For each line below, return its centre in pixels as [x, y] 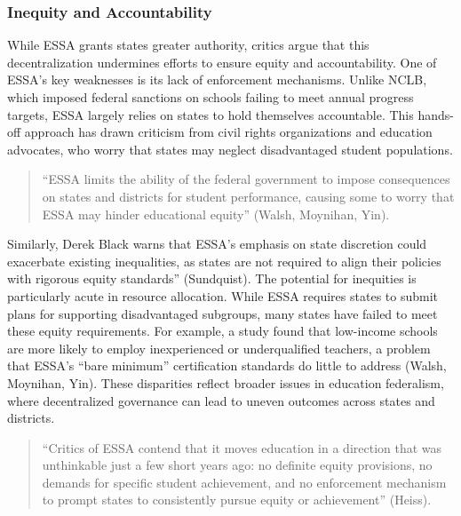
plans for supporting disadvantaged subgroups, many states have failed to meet [223, 313]
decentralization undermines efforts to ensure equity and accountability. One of [222, 62]
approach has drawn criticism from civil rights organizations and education [228, 132]
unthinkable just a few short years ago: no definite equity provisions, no [237, 465]
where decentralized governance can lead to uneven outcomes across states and [221, 400]
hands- [436, 114]
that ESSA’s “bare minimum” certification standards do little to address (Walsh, [227, 365]
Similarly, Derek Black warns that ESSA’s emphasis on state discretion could [217, 244]
